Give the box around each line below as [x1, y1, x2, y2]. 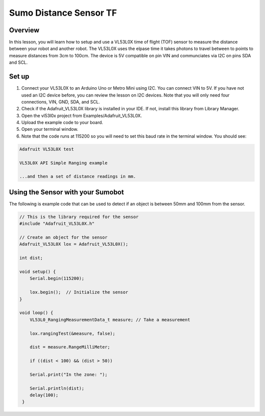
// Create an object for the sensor [19, 235, 108, 240]
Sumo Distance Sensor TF [9, 7, 117, 18]
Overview [9, 26, 40, 34]
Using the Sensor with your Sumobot [9, 188, 124, 196]
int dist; [19, 255, 43, 261]
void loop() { [19, 310, 53, 316]
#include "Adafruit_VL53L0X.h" [19, 221, 95, 226]
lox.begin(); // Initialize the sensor [29, 290, 129, 295]
